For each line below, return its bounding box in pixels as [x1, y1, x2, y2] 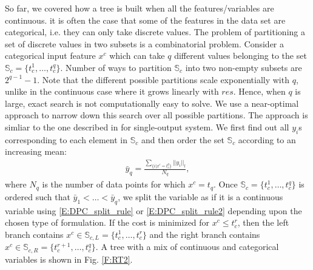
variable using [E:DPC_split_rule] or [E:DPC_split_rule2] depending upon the [5, 204, 302, 217]
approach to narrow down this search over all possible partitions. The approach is [5, 109, 308, 121]
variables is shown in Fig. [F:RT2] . [5, 252, 133, 265]
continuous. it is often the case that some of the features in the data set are [5, 13, 286, 26]
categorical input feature [5, 49, 96, 62]
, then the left [237, 216, 289, 229]
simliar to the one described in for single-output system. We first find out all [5, 120, 289, 133]
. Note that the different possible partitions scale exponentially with [37, 73, 289, 86]
